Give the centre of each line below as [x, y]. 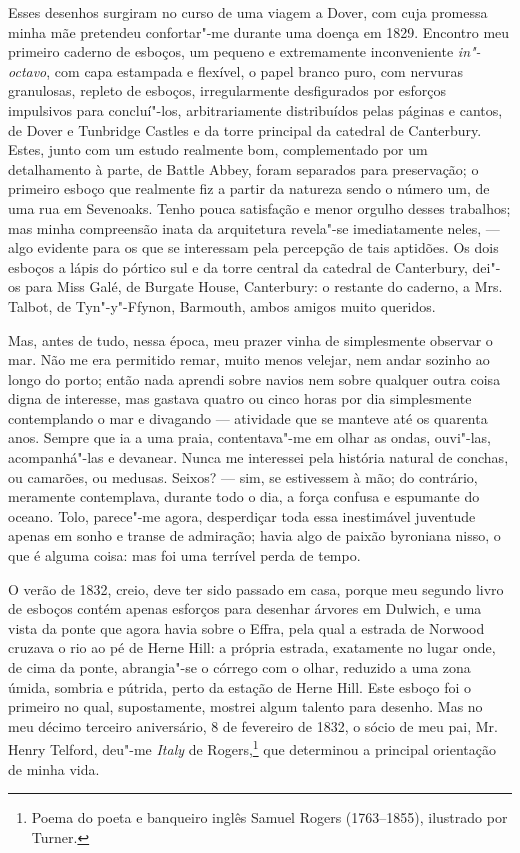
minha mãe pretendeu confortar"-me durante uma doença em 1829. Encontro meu [259, 31]
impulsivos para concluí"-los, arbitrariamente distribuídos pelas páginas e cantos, [255, 109]
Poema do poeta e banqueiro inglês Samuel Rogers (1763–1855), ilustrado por [269, 817]
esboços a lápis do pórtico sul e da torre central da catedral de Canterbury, [238, 266]
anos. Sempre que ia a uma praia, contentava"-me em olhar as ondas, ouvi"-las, [249, 437]
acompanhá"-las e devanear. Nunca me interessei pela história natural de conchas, [258, 457]
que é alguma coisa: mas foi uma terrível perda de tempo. [184, 555]
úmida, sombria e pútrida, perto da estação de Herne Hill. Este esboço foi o [240, 686]
